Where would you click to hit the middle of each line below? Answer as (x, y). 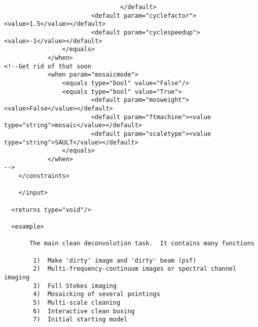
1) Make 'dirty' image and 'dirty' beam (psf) (115, 260)
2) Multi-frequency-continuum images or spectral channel (135, 269)
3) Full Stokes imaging (75, 286)
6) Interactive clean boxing (84, 311)
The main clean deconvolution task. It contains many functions (142, 244)
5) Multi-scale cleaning (77, 302)
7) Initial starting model (80, 320)
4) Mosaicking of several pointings (97, 294)
